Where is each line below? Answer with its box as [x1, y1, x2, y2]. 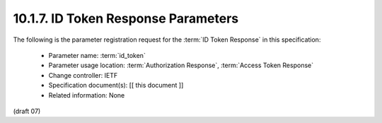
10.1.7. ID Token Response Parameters [13, 11, 239, 26]
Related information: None [48, 90, 125, 99]
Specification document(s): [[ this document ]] [48, 81, 184, 90]
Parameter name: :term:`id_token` [48, 51, 146, 59]
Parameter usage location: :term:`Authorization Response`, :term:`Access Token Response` [48, 61, 314, 70]
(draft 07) [13, 107, 41, 115]
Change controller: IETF [48, 71, 118, 79]
